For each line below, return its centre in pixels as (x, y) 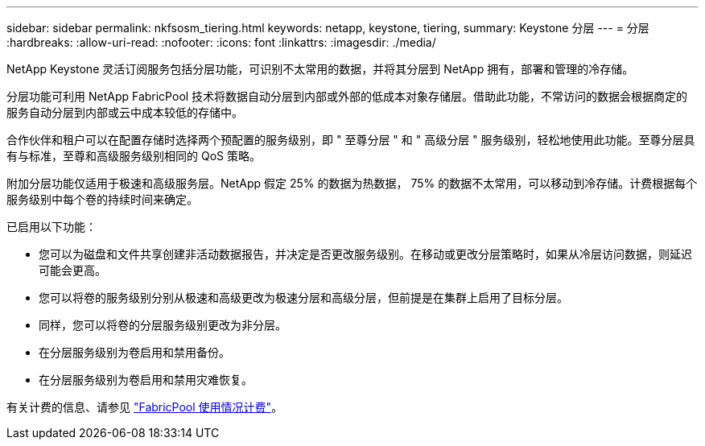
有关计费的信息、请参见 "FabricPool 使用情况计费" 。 (145, 407)
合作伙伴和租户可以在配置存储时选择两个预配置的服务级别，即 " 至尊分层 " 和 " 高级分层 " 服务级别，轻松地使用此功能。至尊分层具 (351, 140)
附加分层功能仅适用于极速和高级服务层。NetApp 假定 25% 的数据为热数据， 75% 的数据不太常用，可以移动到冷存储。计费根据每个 (352, 183)
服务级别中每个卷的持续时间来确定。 (102, 199)
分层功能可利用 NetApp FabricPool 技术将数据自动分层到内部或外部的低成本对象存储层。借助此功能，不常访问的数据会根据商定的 (347, 96)
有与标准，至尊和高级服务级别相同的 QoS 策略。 (134, 156)
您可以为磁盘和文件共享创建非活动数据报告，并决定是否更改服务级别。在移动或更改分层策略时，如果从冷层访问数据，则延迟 (365, 254)
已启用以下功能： (52, 227)
